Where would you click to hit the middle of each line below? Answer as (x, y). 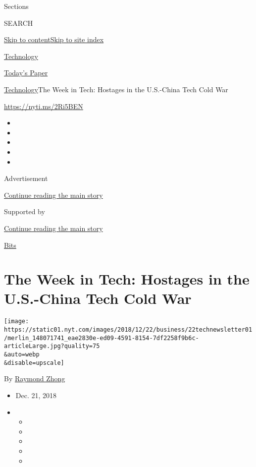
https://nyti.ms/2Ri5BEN (44, 106)
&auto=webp (22, 355)
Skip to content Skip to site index (54, 39)
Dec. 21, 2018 (36, 395)
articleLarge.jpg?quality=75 (52, 346)
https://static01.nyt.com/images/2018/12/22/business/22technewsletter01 (128, 330)
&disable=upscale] (34, 363)
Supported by (25, 211)
